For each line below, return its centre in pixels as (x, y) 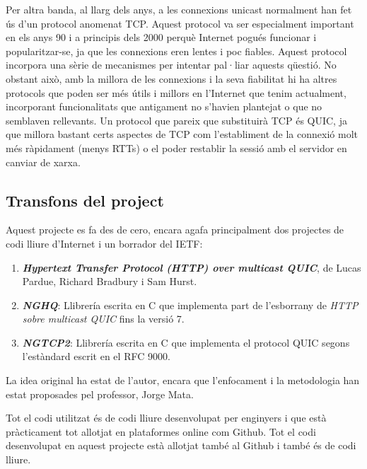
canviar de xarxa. (43, 162)
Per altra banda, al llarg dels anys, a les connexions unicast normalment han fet (179, 9)
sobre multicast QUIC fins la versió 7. (103, 319)
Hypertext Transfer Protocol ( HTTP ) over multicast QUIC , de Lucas (192, 267)
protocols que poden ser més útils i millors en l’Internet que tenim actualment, (176, 92)
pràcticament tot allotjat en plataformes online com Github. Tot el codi (161, 431)
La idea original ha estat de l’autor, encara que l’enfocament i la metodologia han (183, 380)
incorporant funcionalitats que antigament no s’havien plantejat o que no (164, 106)
